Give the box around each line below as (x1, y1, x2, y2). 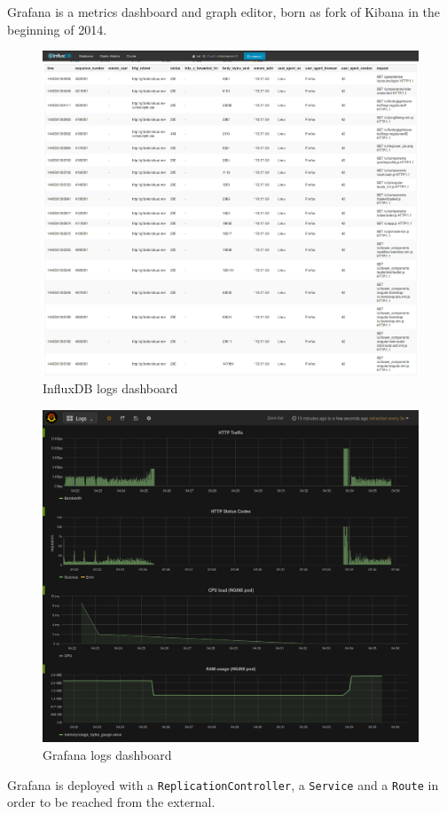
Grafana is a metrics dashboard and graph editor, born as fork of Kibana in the (7, 3, 441, 20)
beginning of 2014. (7, 20, 107, 38)
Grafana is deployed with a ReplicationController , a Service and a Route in (7, 775, 439, 794)
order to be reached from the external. (7, 793, 216, 811)
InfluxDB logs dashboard (43, 379, 178, 398)
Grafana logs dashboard (43, 746, 172, 764)
